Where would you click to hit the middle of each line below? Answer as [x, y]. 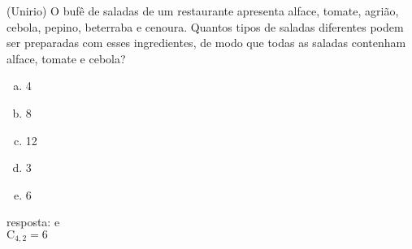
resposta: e [33, 222]
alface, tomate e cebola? [66, 58]
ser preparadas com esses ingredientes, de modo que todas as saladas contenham [206, 43]
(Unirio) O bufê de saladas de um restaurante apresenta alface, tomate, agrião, [203, 11]
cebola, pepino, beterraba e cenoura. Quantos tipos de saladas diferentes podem [205, 26]
